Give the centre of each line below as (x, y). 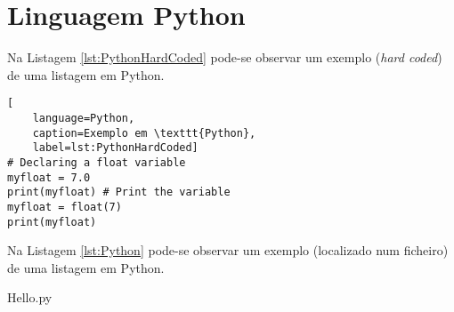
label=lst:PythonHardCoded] (115, 148)
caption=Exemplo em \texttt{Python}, (144, 133)
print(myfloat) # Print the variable (119, 192)
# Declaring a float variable (97, 162)
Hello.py (30, 297)
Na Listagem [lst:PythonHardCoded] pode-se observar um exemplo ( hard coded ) (225, 57)
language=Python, (84, 118)
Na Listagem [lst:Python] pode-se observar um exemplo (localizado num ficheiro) (228, 250)
